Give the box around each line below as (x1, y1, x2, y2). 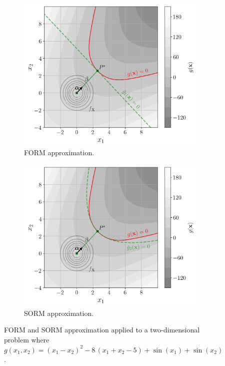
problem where (4, 334, 49, 344)
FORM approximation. (24, 147, 94, 158)
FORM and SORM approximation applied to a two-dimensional (4, 324, 200, 335)
